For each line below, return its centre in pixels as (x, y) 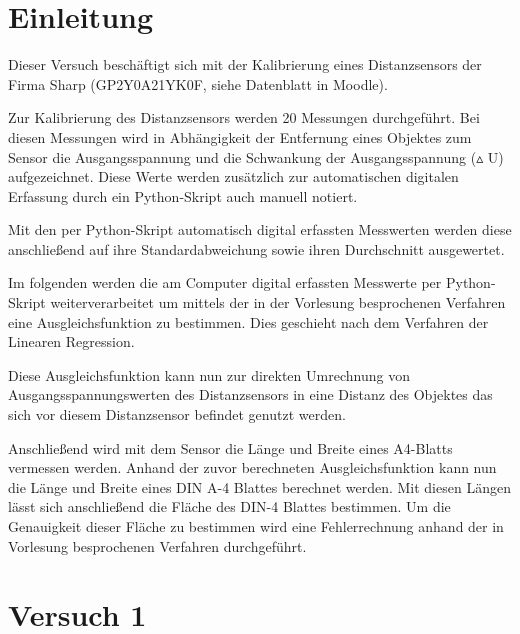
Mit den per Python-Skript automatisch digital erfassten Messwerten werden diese (260, 229)
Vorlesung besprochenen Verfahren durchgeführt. (157, 545)
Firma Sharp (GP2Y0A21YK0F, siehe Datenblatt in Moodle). (198, 83)
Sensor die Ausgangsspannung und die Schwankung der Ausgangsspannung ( (242, 156)
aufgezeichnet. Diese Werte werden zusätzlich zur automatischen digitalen (233, 176)
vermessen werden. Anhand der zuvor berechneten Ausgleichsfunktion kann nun (252, 467)
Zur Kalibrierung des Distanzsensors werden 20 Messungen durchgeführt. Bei (244, 117)
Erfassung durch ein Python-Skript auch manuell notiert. (183, 195)
